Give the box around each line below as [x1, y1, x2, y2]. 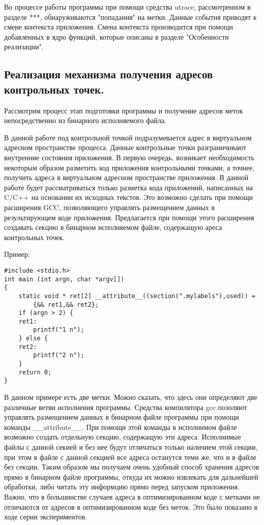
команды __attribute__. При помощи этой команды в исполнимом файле [4, 421, 237, 432]
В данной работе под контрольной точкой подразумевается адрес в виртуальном [4, 132, 252, 142]
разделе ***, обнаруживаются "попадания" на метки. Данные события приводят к [4, 11, 257, 22]
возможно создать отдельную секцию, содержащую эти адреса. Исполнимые [4, 431, 241, 442]
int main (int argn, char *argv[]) [4, 275, 125, 283]
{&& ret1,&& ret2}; [33, 301, 99, 308]
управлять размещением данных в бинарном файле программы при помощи [4, 412, 239, 422]
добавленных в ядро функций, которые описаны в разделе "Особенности [4, 31, 229, 42]
